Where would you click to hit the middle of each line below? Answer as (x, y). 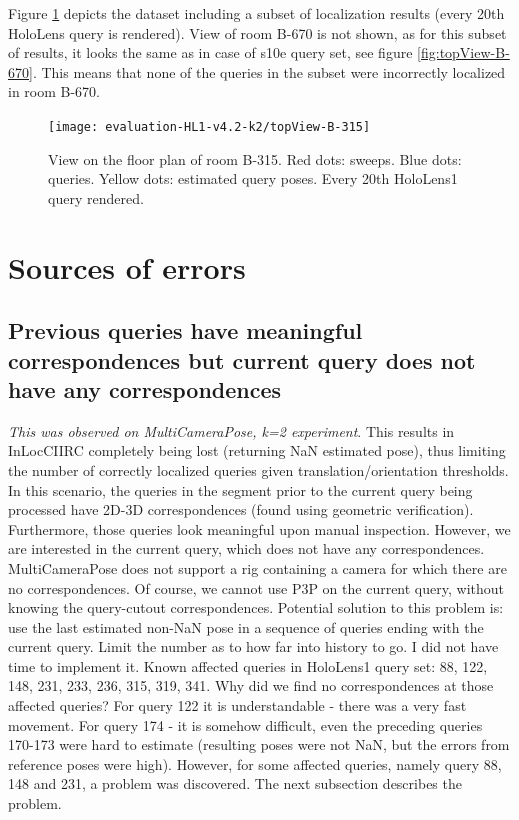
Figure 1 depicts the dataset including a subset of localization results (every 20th (256, 13)
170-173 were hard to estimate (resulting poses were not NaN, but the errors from (259, 744)
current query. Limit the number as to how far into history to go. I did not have (253, 646)
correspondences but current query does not (242, 359)
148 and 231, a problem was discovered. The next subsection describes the (235, 783)
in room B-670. (54, 91)
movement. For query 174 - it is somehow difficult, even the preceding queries (245, 724)
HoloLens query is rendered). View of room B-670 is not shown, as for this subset (257, 32)
